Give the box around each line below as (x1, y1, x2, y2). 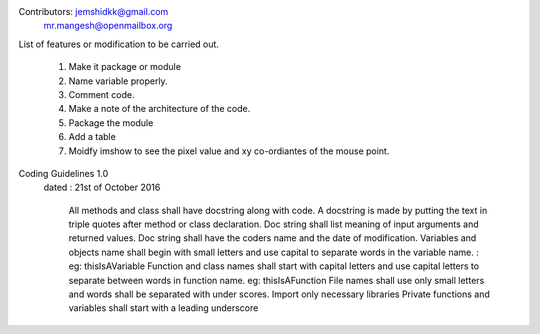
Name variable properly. (68, 75, 169, 87)
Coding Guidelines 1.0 (18, 167, 109, 179)
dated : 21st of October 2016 (43, 181, 161, 194)
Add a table (68, 131, 117, 143)
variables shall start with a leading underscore (68, 302, 259, 314)
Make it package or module (68, 61, 182, 73)
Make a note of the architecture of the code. (68, 103, 251, 115)
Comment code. (68, 88, 135, 100)
